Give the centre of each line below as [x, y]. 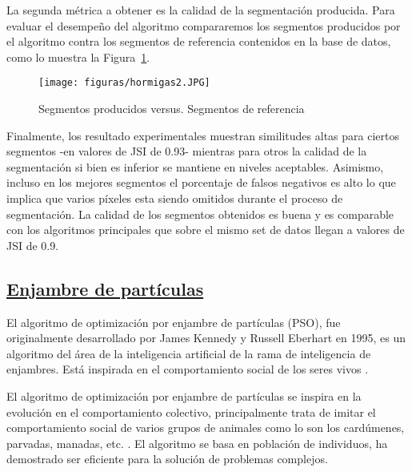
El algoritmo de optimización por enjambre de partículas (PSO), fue [174, 322]
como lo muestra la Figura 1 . [78, 56]
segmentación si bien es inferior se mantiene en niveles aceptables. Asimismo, [195, 166]
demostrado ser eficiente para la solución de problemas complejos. [167, 459]
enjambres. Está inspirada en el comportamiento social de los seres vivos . [188, 369]
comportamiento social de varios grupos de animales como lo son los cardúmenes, [206, 428]
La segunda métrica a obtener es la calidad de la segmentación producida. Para [201, 10]
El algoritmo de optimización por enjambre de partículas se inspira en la [184, 395]
